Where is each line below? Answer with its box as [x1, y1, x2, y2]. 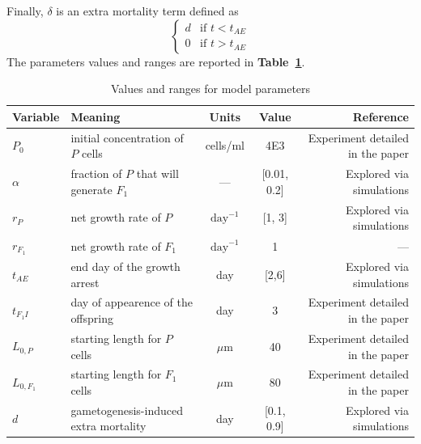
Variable [12, 108, 60, 125]
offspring [70, 310, 114, 327]
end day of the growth [70, 258, 181, 275]
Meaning [70, 108, 121, 125]
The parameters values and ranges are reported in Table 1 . [6, 53, 305, 70]
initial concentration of [70, 129, 184, 146]
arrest [70, 273, 100, 290]
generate [70, 180, 113, 197]
